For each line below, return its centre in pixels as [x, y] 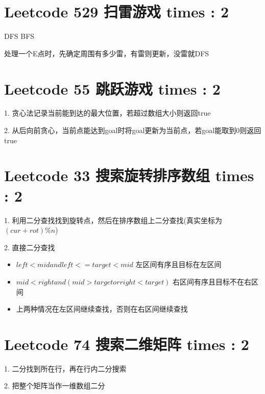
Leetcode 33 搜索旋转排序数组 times [129, 175]
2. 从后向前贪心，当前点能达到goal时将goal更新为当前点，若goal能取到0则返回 [133, 130]
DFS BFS [19, 36]
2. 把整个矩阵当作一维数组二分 [55, 386]
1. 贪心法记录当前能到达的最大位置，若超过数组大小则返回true [107, 113]
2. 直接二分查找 [30, 247]
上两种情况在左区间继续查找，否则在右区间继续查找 [102, 309]
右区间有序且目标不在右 [212, 281]
